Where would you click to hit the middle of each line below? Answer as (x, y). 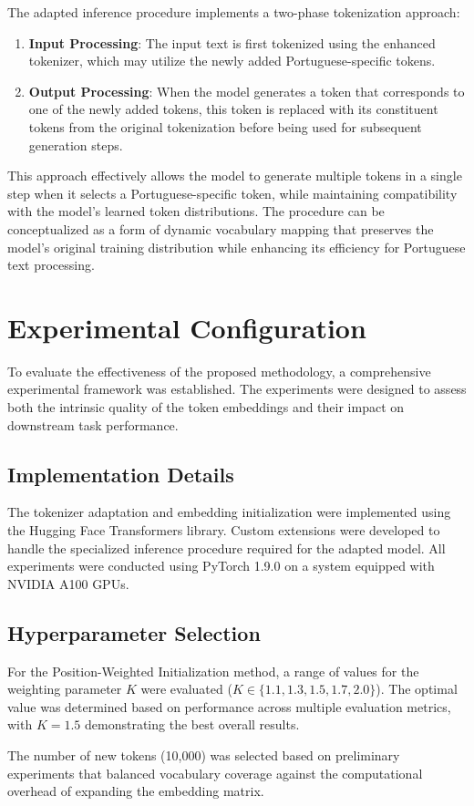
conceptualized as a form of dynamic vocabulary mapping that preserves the (221, 228)
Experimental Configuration (187, 327)
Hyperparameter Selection (134, 632)
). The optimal (417, 689)
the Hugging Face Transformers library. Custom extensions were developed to (224, 530)
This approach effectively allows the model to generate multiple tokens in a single (235, 176)
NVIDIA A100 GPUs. (68, 583)
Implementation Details (121, 474)
